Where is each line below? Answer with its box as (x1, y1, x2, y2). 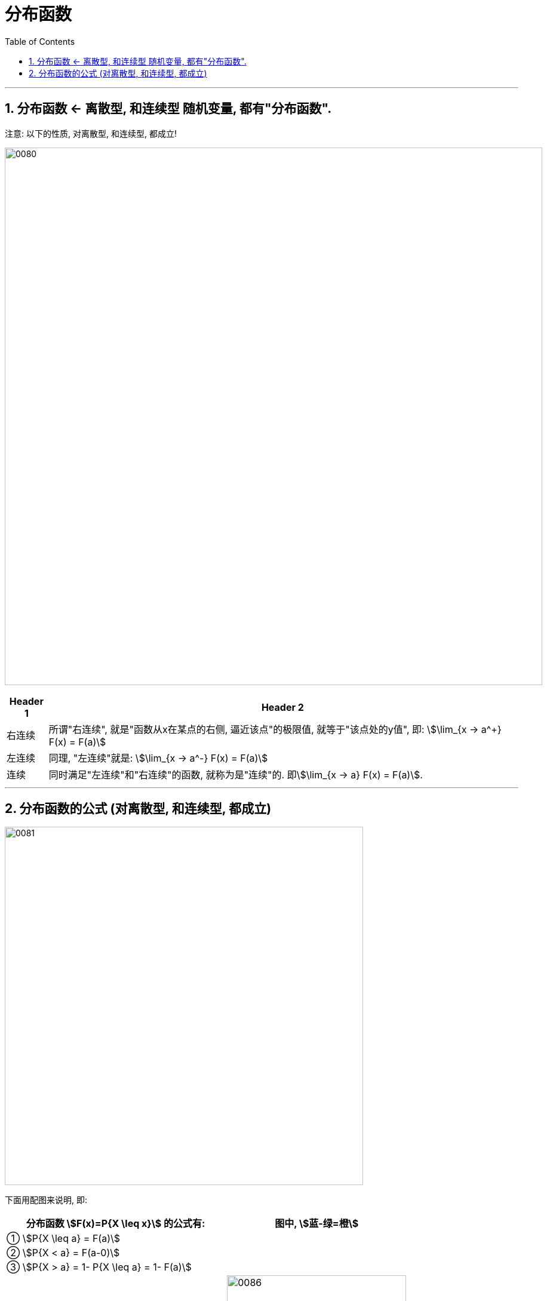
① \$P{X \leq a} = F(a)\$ (7, 1232, 121, 1245)
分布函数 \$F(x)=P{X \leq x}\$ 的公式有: (26, 1217, 205, 1230)
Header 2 (261, 701, 304, 713)
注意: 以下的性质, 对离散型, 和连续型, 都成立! (5, 128, 177, 139)
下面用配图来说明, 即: (5, 1195, 88, 1205)
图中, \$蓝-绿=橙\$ (275, 1217, 359, 1230)
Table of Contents (5, 36, 75, 47)
